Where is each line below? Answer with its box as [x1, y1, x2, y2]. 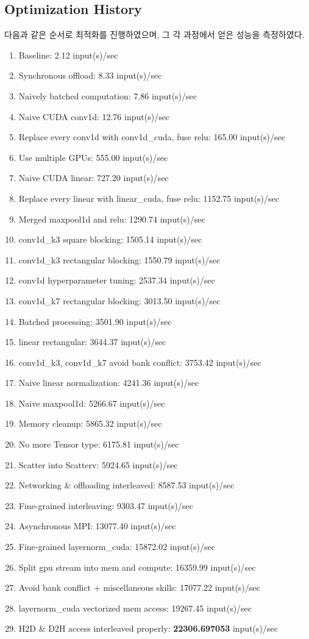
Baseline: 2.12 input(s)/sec [18, 48, 118, 61]
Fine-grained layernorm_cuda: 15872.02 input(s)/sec [18, 540, 215, 553]
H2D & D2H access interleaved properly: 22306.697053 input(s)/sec [18, 622, 278, 635]
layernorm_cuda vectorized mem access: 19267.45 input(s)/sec [18, 601, 252, 614]
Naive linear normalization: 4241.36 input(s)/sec [18, 376, 199, 389]
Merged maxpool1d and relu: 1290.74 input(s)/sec [18, 212, 205, 225]
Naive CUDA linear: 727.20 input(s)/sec [18, 171, 169, 184]
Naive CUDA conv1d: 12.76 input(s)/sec [18, 110, 170, 123]
